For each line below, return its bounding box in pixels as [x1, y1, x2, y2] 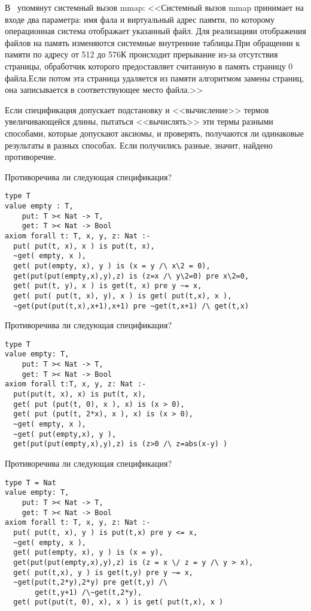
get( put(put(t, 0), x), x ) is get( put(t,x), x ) [13, 598, 224, 607]
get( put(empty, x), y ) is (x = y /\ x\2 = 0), [13, 261, 211, 270]
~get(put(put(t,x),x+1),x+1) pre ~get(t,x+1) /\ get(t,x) [13, 301, 249, 310]
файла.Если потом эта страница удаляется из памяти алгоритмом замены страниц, [5, 71, 304, 84]
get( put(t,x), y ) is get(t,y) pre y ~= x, [13, 568, 193, 577]
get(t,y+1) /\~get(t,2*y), [35, 588, 142, 597]
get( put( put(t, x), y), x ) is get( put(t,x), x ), [13, 291, 232, 300]
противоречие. [5, 150, 56, 163]
